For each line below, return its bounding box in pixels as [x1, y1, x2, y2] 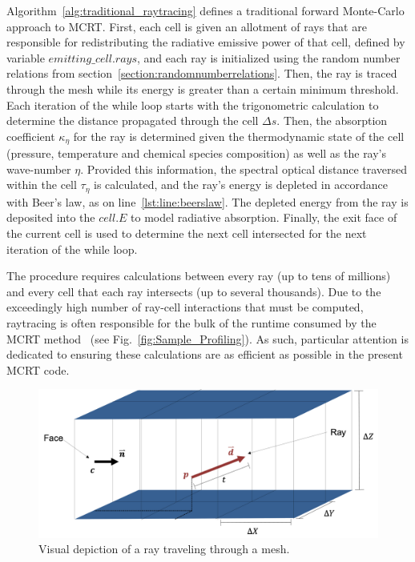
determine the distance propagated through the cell [6, 112, 259, 129]
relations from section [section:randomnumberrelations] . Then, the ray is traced [6, 65, 397, 82]
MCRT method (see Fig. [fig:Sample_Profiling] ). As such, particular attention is [6, 330, 409, 347]
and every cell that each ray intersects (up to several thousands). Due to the [6, 283, 381, 299]
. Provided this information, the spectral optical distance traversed [80, 160, 408, 177]
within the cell [6, 176, 77, 193]
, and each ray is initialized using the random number [137, 49, 401, 66]
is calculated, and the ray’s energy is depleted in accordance [94, 176, 389, 193]
